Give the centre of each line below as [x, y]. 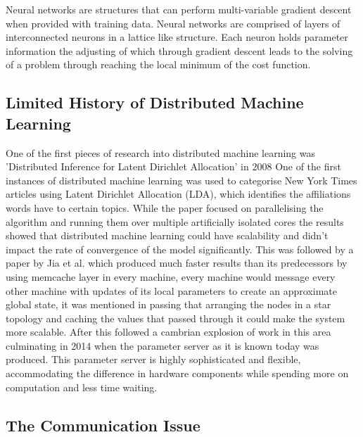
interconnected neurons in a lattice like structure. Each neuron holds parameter [177, 37]
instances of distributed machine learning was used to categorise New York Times [181, 180]
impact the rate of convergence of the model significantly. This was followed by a [180, 249]
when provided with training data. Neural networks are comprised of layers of [173, 23]
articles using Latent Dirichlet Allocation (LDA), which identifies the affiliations [178, 194]
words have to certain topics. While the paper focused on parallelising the [165, 207]
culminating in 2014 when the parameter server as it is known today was [163, 345]
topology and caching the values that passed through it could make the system [176, 318]
